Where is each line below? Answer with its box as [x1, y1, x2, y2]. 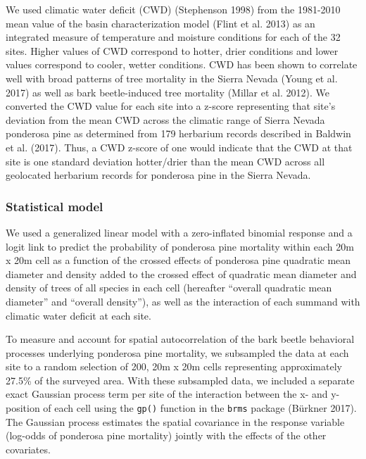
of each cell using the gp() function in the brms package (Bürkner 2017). [43, 401, 357, 415]
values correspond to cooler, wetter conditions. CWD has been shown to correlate [6, 57, 358, 72]
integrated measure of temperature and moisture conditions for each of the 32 [6, 30, 341, 44]
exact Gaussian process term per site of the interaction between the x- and [6, 386, 328, 401]
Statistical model [6, 197, 103, 215]
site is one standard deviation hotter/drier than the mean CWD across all [6, 153, 325, 168]
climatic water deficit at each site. [6, 308, 151, 322]
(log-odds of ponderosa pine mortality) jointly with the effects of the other [6, 428, 327, 443]
